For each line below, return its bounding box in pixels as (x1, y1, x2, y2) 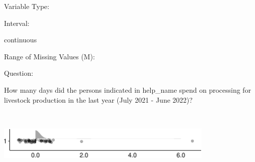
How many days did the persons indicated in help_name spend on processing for (4, 84, 251, 95)
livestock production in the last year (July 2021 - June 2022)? (4, 94, 193, 105)
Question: (4, 68, 33, 78)
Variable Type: (4, 1, 49, 11)
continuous (4, 34, 37, 45)
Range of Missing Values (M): (4, 51, 95, 61)
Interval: (4, 17, 29, 28)
